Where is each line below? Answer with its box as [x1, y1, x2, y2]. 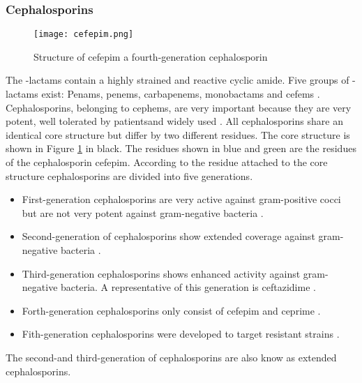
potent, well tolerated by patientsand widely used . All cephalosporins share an [6, 114, 343, 128]
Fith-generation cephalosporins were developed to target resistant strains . [22, 326, 340, 341]
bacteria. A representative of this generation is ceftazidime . [61, 280, 316, 294]
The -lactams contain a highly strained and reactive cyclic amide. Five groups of [6, 73, 349, 87]
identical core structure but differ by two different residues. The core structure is [6, 127, 350, 142]
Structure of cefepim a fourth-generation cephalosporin [33, 49, 268, 63]
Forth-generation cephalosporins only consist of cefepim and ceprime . [22, 303, 321, 317]
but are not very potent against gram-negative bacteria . [22, 205, 264, 220]
